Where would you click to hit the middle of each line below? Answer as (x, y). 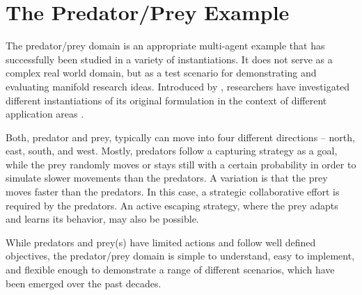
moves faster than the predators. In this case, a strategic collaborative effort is (173, 192)
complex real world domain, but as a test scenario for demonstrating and (161, 73)
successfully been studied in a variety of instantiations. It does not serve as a (169, 59)
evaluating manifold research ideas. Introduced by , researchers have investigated (178, 86)
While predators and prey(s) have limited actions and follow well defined (161, 242)
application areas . (45, 114)
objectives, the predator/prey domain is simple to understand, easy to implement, (180, 256)
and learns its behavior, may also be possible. (102, 219)
